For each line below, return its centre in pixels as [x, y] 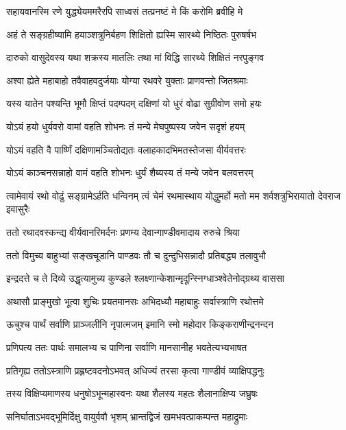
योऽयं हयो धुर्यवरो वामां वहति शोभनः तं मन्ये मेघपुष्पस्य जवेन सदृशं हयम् [126, 126]
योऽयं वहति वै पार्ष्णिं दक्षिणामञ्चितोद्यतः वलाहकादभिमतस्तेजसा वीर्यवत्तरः [126, 149]
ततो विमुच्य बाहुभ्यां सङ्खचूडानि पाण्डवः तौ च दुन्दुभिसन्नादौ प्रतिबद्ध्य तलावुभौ [136, 255]
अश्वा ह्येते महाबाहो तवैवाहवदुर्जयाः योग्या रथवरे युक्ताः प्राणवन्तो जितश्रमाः [127, 80]
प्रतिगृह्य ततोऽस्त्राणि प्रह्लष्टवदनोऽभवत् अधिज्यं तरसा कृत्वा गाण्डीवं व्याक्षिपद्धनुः [135, 370]
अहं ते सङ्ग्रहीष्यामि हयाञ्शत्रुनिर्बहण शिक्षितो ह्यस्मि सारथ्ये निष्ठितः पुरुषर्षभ [131, 34]
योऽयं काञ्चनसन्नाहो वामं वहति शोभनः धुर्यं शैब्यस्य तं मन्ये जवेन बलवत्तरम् [130, 172]
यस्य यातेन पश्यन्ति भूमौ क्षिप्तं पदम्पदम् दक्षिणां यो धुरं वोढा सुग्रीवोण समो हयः [134, 103]
